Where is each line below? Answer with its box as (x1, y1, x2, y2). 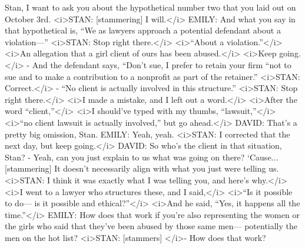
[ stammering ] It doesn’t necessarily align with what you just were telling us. (5, 162, 279, 175)
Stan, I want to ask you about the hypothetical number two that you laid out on (5, 1, 296, 13)
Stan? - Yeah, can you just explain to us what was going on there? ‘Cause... (5, 150, 279, 163)
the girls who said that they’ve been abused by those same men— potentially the (5, 220, 298, 232)
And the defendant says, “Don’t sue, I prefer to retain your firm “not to (32, 58, 291, 71)
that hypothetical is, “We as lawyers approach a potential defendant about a (5, 24, 281, 36)
